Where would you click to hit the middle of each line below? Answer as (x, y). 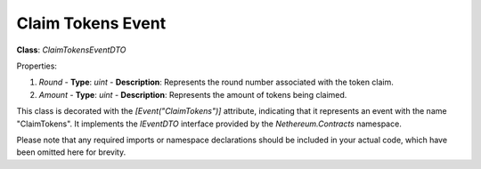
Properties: (37, 66)
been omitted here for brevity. (71, 152)
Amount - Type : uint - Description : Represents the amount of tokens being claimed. (193, 94)
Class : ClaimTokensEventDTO (71, 50)
